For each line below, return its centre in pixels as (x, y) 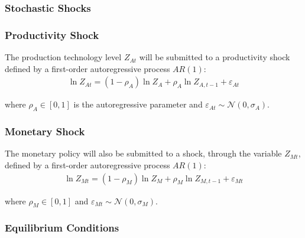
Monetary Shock (45, 131)
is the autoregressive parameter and (138, 104)
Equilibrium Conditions (62, 228)
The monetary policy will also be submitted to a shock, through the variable (143, 153)
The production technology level (63, 57)
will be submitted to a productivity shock (215, 57)
